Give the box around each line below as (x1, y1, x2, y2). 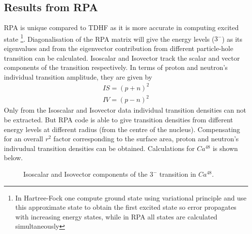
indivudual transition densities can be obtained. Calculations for (4, 143, 195, 153)
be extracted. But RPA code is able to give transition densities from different (4, 115, 233, 125)
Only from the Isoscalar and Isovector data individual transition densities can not (4, 105, 246, 115)
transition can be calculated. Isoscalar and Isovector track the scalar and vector (4, 52, 240, 63)
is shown (212, 143, 238, 153)
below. (4, 152, 23, 163)
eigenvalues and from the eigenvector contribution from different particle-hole (4, 43, 234, 53)
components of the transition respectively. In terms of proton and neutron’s (4, 62, 228, 72)
